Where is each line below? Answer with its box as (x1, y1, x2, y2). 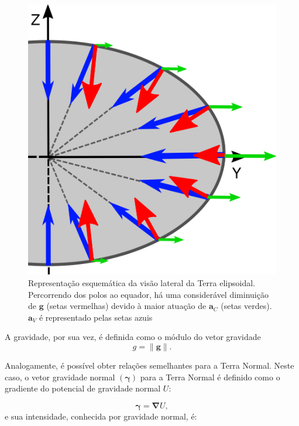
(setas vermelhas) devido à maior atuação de (46, 300, 207, 312)
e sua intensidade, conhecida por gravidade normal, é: (5, 410, 197, 422)
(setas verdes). (221, 300, 272, 312)
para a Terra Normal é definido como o (140, 370, 280, 383)
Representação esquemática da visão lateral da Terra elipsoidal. (28, 276, 255, 288)
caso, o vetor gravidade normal (5, 370, 115, 383)
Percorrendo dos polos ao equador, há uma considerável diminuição (28, 288, 269, 300)
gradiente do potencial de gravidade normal (5, 382, 161, 394)
